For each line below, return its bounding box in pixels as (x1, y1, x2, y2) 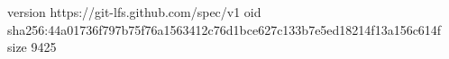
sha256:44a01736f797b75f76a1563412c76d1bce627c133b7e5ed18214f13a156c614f (7, 20, 442, 38)
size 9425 (7, 38, 57, 56)
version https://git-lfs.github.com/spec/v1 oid (7, 3, 261, 21)
